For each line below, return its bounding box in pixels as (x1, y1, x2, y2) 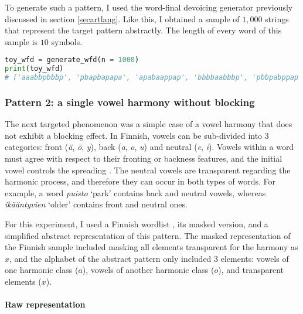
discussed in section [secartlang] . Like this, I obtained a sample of (5, 12, 240, 25)
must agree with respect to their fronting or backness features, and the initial (5, 152, 282, 164)
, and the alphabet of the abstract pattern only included (9, 252, 212, 264)
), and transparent (218, 264, 284, 276)
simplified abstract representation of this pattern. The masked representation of (5, 229, 291, 241)
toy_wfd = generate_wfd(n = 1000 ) (5, 56, 139, 64)
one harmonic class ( (5, 264, 79, 276)
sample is (5, 35, 38, 47)
